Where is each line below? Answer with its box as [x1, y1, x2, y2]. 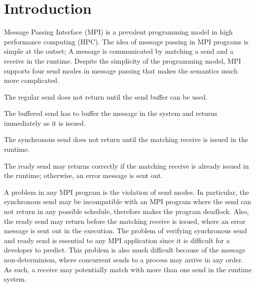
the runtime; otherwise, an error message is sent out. [4, 170, 163, 180]
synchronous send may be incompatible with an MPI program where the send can [4, 196, 252, 207]
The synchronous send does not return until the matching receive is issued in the [4, 134, 248, 144]
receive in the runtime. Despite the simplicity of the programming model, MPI [4, 55, 241, 66]
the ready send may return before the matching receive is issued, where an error [4, 215, 246, 226]
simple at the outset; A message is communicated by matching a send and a [4, 46, 234, 56]
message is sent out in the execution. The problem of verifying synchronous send [4, 225, 247, 236]
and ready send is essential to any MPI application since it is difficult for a [4, 235, 230, 245]
